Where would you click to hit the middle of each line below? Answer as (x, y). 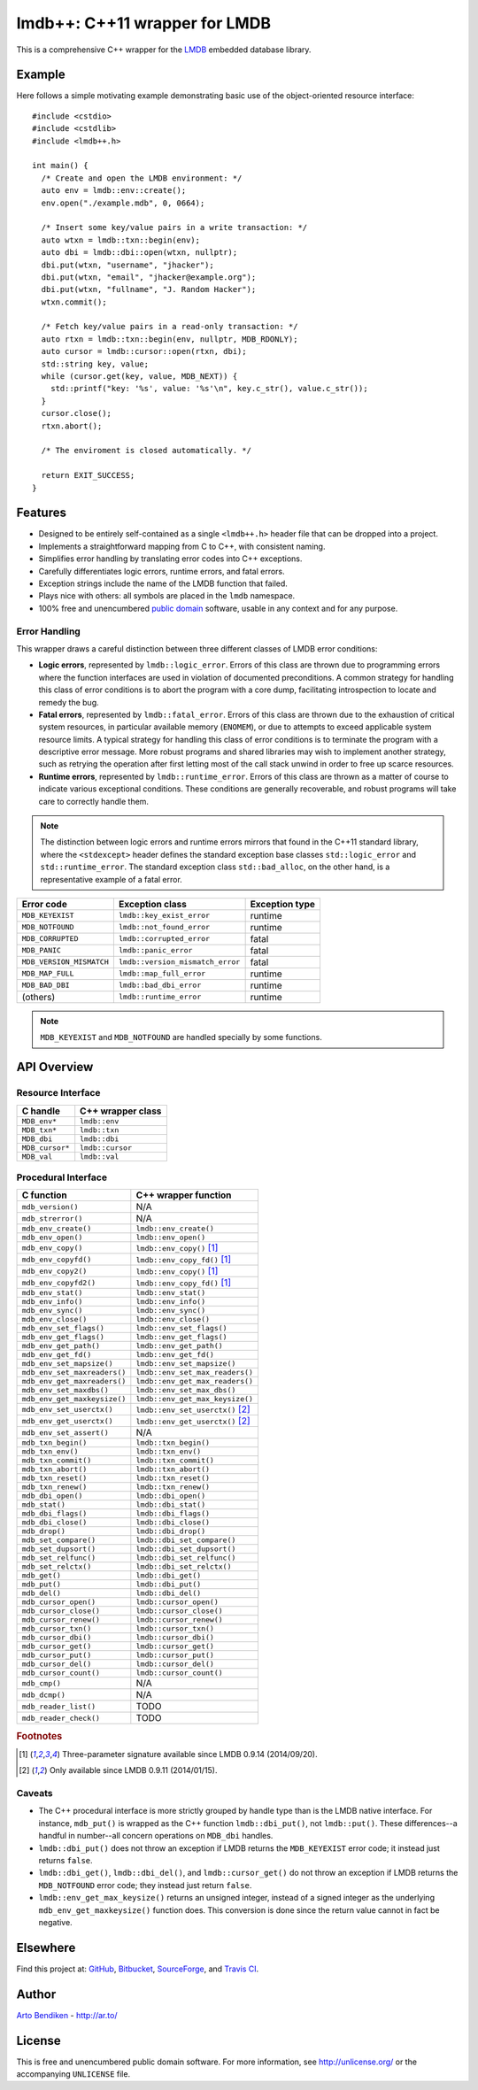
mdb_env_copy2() (54, 1271)
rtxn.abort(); (72, 426)
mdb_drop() (44, 1531)
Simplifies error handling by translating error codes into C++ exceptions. (170, 559)
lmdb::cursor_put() (175, 1655)
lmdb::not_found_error (164, 927)
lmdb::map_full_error (162, 974)
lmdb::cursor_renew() (179, 1620)
